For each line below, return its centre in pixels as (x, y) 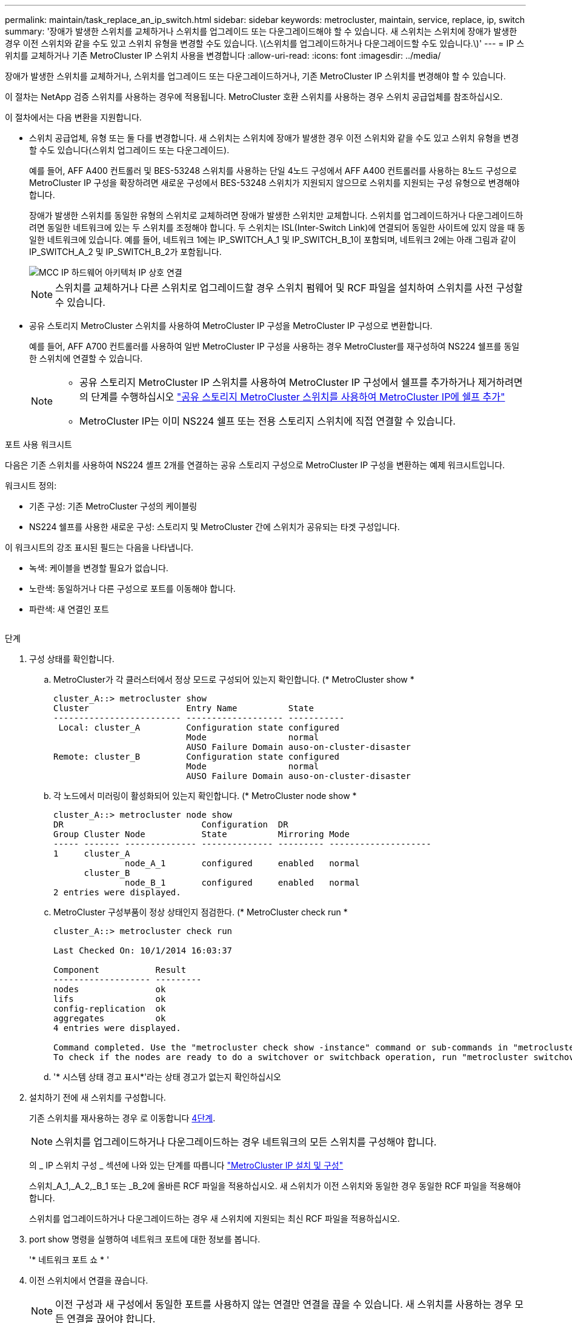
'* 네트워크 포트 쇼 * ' (69, 1260)
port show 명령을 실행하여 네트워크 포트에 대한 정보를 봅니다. (145, 1239)
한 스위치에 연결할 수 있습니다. (86, 358)
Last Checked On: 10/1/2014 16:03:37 (143, 950)
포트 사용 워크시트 (38, 444)
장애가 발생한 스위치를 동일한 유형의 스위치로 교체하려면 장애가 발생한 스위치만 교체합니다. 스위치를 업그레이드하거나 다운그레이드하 (276, 215)
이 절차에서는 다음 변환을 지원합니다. (73, 117)
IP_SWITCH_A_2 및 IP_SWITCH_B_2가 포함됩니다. (125, 252)
